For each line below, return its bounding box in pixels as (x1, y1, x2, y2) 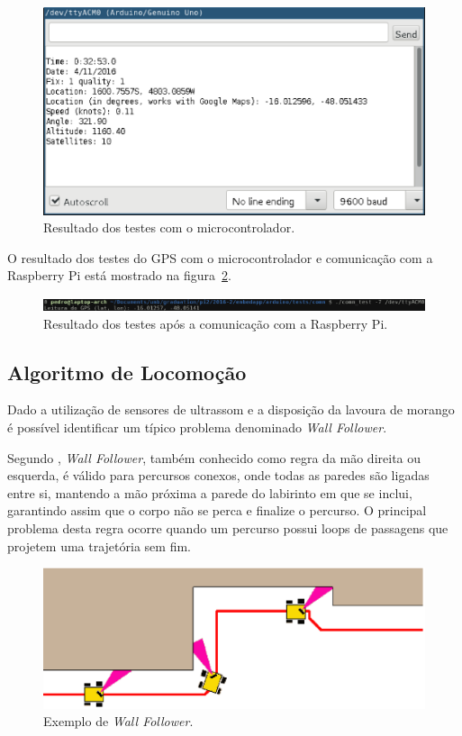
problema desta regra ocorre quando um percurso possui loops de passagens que (7, 518, 448, 537)
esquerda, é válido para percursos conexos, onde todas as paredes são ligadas (7, 466, 430, 485)
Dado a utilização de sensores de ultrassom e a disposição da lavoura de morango (7, 400, 455, 419)
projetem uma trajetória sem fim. (7, 536, 191, 555)
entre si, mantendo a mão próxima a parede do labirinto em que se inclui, (7, 483, 412, 502)
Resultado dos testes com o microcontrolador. (43, 218, 295, 237)
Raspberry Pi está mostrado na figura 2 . (7, 266, 231, 285)
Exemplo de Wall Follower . (43, 712, 194, 731)
